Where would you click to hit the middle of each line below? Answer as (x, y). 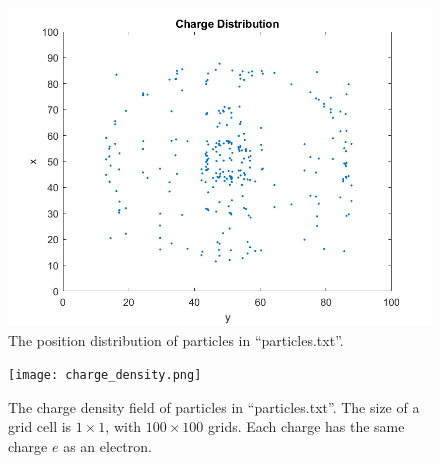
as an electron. (107, 446)
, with (123, 426)
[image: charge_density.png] (105, 375)
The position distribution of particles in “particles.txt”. (176, 339)
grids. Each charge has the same (306, 426)
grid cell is (40, 426)
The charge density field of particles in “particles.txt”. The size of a (214, 406)
